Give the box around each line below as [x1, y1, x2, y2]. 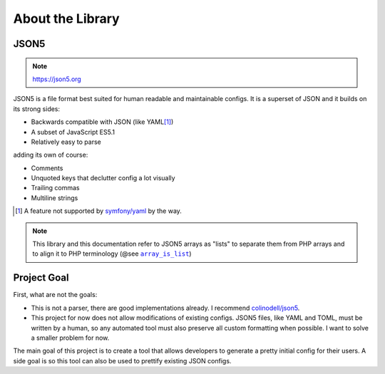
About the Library [13, 11, 120, 26]
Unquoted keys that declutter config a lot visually [31, 174, 175, 182]
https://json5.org [32, 75, 81, 83]
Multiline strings [31, 193, 78, 202]
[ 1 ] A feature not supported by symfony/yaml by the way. [15, 207, 182, 215]
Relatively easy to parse [31, 137, 101, 146]
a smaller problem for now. [31, 333, 110, 342]
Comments [31, 164, 63, 172]
